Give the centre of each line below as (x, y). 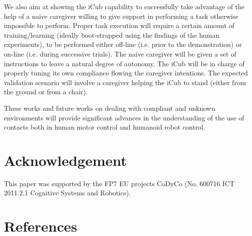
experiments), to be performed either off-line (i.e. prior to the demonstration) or (123, 44)
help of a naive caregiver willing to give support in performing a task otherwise (121, 16)
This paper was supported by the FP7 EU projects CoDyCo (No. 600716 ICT (119, 183)
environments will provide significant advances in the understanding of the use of (124, 117)
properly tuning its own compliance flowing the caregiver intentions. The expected (126, 73)
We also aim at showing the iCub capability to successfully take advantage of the (124, 6)
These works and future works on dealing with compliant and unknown (110, 108)
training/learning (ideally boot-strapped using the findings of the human (112, 35)
